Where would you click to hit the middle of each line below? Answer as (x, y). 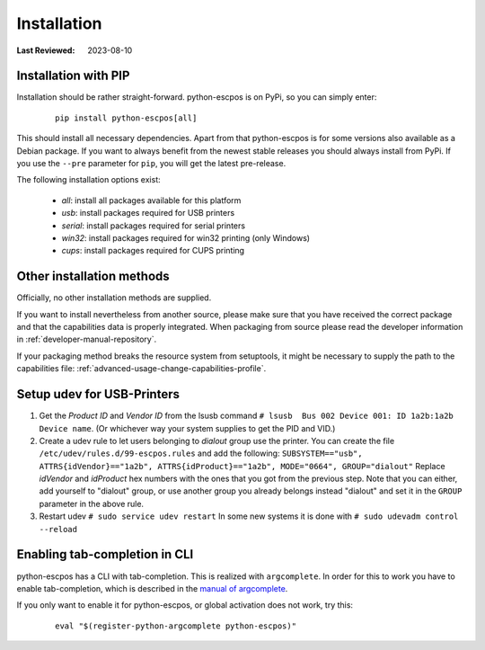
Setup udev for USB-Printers (98, 394)
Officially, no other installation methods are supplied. (114, 298)
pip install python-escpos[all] (126, 118)
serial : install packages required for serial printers (154, 226)
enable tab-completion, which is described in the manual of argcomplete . (152, 588)
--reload (58, 529)
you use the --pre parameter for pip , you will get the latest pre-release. (151, 164)
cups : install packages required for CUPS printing (153, 251)
